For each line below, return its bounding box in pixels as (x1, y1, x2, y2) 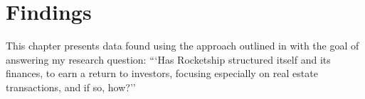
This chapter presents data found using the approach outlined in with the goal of (6, 38, 359, 53)
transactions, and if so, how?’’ (6, 79, 136, 94)
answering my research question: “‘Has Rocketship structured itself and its (6, 52, 331, 66)
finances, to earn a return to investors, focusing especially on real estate (6, 66, 318, 81)
